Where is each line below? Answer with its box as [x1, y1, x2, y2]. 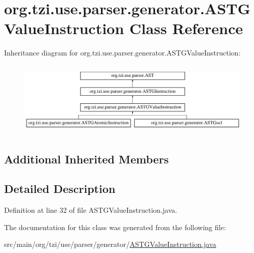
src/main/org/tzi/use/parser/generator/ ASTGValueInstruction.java [4, 239, 216, 249]
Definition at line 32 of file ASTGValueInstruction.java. [4, 205, 177, 215]
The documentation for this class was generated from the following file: [4, 221, 226, 232]
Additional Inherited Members [4, 151, 169, 166]
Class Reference [129, 18, 243, 39]
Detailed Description [4, 181, 116, 196]
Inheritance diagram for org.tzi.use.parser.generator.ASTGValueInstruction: [4, 47, 241, 58]
